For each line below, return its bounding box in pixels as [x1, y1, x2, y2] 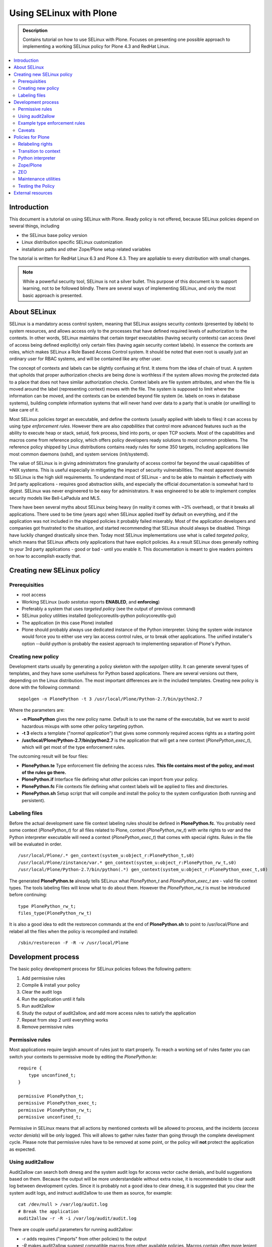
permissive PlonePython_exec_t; [18, 1100, 97, 1106]
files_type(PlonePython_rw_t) [18, 910, 92, 916]
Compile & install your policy [21, 982, 80, 988]
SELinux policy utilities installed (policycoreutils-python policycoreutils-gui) [21, 613, 177, 619]
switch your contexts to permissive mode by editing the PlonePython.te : [9, 1053, 157, 1059]
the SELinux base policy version [21, 232, 87, 238]
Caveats [18, 127, 35, 133]
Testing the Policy [18, 183, 55, 189]
